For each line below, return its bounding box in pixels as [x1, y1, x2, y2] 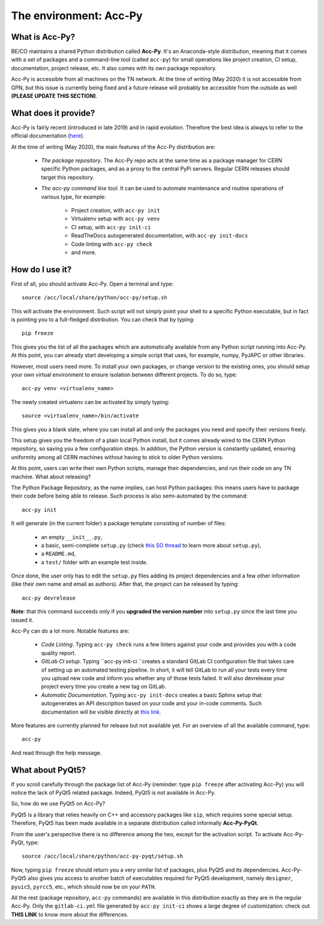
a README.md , [41, 550, 76, 558]
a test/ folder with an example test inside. [41, 558, 148, 565]
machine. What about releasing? [11, 473, 91, 480]
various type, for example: [41, 193, 106, 200]
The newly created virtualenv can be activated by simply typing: [11, 398, 170, 405]
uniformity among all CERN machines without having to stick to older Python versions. [11, 453, 224, 460]
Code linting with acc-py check [71, 240, 152, 247]
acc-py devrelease [22, 594, 76, 601]
